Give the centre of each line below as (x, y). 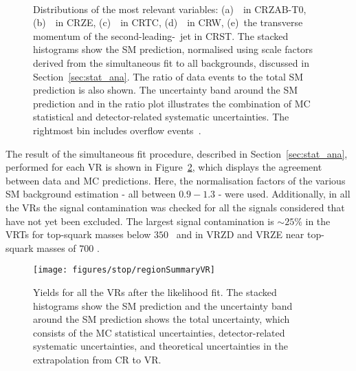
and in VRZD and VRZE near (240, 234)
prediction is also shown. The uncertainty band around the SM (166, 90)
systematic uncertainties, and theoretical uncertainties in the (161, 346)
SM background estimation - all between (91, 194)
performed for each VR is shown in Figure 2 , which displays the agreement (164, 167)
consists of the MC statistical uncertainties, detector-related (159, 332)
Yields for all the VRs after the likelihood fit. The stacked (155, 291)
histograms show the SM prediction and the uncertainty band (163, 305)
